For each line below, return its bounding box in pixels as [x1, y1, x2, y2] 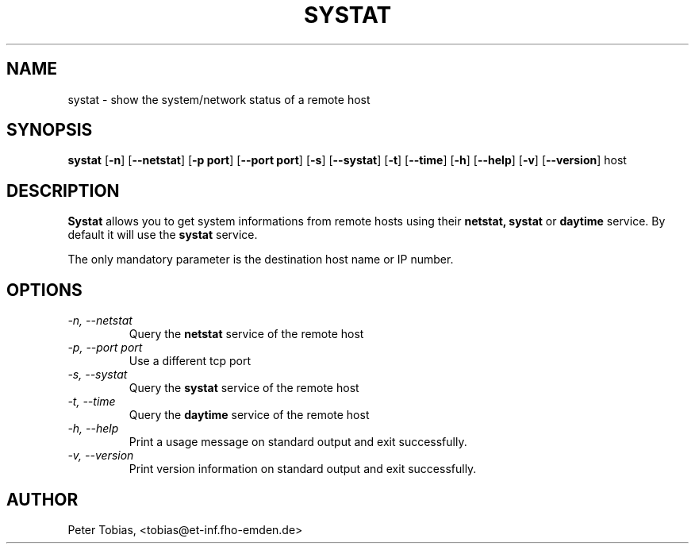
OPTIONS [6, 279, 83, 300]
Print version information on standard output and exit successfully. [129, 462, 477, 476]
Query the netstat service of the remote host [129, 327, 364, 341]
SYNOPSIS [6, 120, 93, 140]
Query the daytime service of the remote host [129, 408, 370, 422]
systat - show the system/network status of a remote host [67, 92, 371, 106]
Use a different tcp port [129, 354, 252, 368]
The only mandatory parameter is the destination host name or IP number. [67, 252, 454, 267]
